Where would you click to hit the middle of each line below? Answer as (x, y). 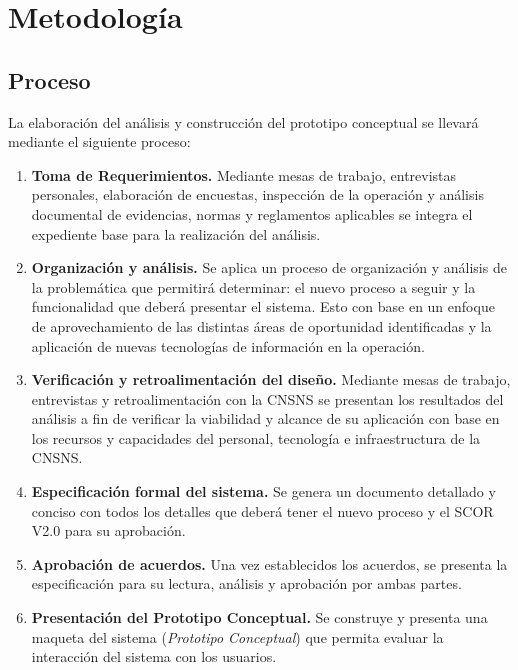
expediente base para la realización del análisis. (176, 233)
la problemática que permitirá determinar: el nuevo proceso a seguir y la (253, 286)
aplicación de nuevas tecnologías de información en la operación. (228, 345)
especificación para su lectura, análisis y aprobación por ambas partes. (246, 583)
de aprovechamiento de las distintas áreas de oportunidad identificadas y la (261, 325)
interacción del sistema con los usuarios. (154, 656)
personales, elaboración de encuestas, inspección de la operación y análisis (257, 194)
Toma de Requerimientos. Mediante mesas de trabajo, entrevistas (244, 174)
